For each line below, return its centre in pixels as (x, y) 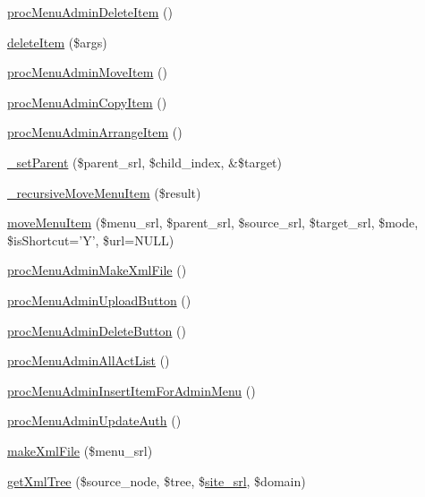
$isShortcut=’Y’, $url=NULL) (91, 240)
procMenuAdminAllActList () (89, 360)
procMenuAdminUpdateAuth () (94, 420)
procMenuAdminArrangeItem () (95, 132)
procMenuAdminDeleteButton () (97, 330)
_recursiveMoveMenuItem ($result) (104, 192)
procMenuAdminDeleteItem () (90, 12)
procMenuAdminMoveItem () (87, 72)
